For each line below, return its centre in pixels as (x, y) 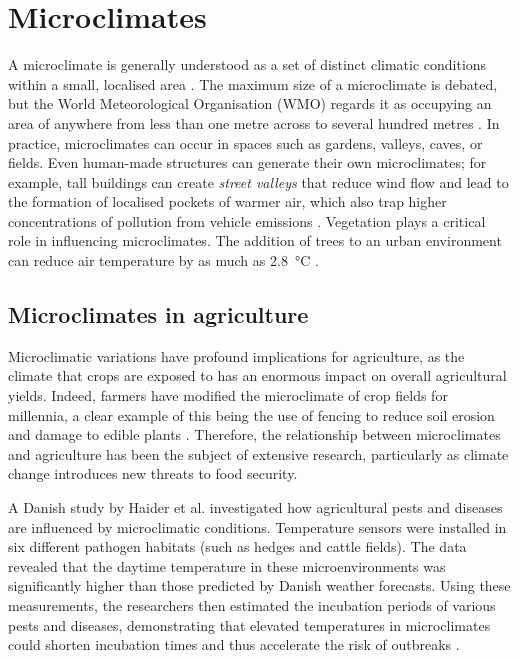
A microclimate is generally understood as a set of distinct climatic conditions (247, 64)
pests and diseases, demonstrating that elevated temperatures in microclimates (249, 624)
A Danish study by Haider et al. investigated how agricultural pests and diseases (255, 507)
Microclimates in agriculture (158, 314)
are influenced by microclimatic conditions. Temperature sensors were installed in (257, 526)
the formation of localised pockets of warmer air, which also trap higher (227, 201)
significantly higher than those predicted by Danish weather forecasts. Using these (259, 585)
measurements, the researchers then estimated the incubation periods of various (252, 604)
